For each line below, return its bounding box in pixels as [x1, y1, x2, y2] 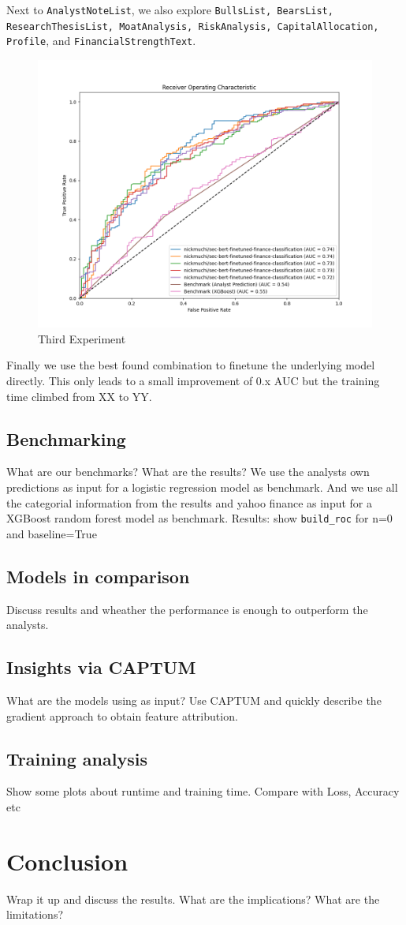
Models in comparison [6, 564, 190, 588]
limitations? [6, 906, 64, 923]
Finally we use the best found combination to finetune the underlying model [6, 357, 375, 373]
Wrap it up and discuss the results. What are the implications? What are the [6, 890, 380, 907]
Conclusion [6, 844, 129, 877]
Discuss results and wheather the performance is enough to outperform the [6, 601, 368, 617]
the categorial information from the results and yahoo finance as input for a [6, 494, 373, 511]
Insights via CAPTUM [6, 655, 196, 680]
